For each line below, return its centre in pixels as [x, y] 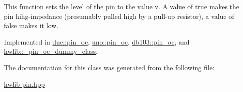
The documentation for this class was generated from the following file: [109, 67]
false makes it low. [31, 25]
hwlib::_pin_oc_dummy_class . [51, 51]
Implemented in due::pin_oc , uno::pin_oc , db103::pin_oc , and [97, 41]
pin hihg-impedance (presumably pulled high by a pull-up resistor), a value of [119, 16]
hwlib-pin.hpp [24, 84]
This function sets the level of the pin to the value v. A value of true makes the [122, 6]
